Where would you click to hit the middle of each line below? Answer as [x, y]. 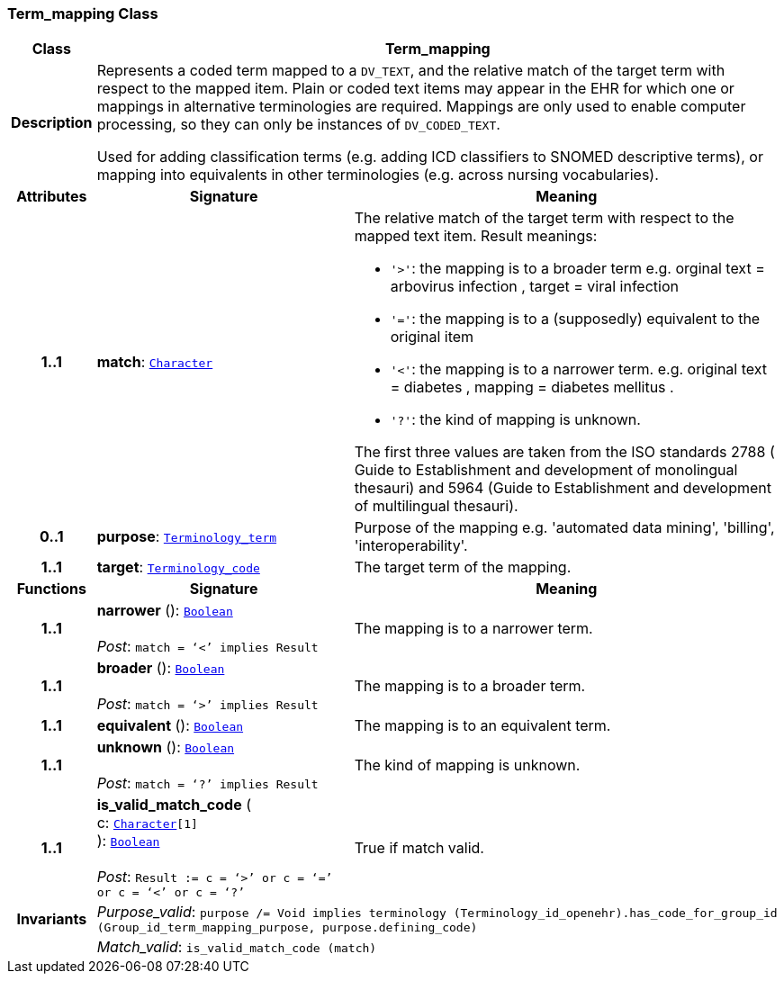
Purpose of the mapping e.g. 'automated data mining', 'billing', [564, 528]
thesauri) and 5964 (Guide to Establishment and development [563, 488]
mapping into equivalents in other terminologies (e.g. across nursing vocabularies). [378, 175]
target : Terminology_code [178, 567]
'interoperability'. [411, 546]
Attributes [52, 197]
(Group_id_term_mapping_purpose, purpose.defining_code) [287, 928]
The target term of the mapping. [463, 567]
